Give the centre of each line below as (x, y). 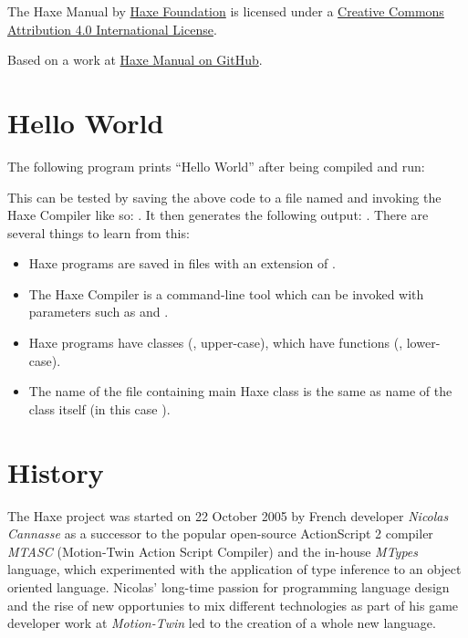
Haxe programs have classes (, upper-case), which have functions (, (216, 343)
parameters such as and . (99, 312)
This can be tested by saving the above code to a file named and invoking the (224, 197)
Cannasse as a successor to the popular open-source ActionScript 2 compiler (220, 533)
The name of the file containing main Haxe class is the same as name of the (240, 391)
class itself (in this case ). (99, 408)
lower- (423, 343)
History (56, 471)
